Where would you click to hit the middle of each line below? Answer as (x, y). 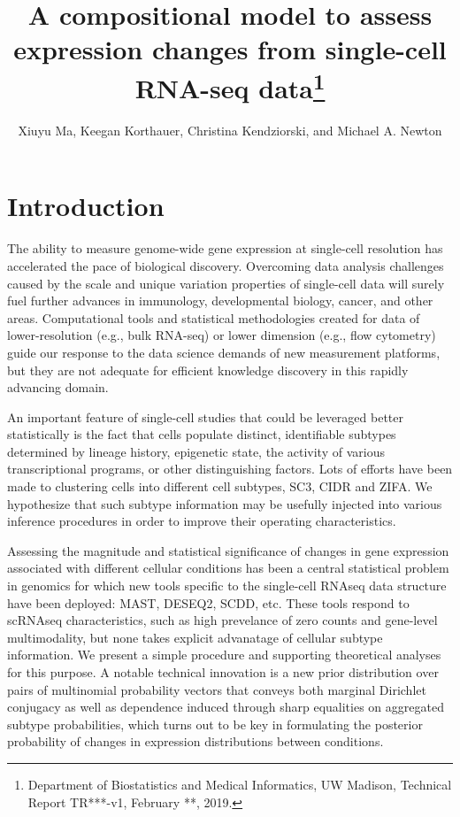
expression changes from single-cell (230, 49)
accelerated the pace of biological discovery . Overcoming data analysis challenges (226, 265)
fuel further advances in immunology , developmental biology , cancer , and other (220, 301)
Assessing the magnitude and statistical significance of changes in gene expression (228, 550)
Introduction (86, 206)
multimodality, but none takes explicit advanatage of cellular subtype (195, 637)
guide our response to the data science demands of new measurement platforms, (224, 352)
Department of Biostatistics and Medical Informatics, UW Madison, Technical (240, 784)
